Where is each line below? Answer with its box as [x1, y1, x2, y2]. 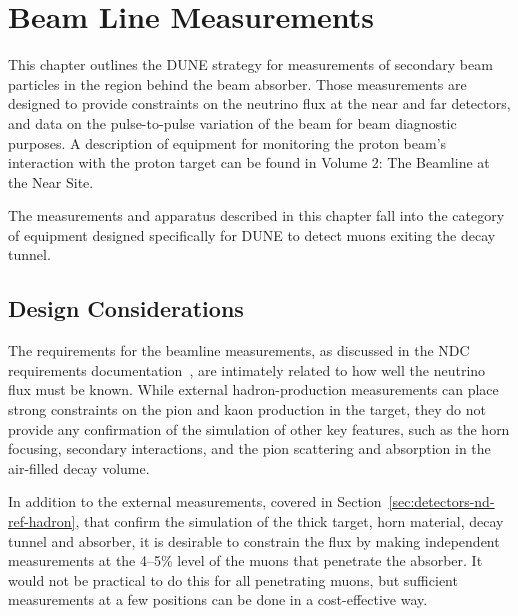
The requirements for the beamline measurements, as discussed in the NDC [8, 340, 470, 361]
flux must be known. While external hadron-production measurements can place [8, 379, 499, 400]
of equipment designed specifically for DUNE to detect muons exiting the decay [8, 224, 496, 245]
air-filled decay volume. [8, 457, 150, 478]
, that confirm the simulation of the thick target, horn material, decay [75, 511, 504, 532]
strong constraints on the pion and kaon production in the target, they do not [8, 399, 487, 420]
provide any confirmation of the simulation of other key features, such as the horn [8, 418, 510, 439]
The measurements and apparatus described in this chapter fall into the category [8, 205, 505, 226]
